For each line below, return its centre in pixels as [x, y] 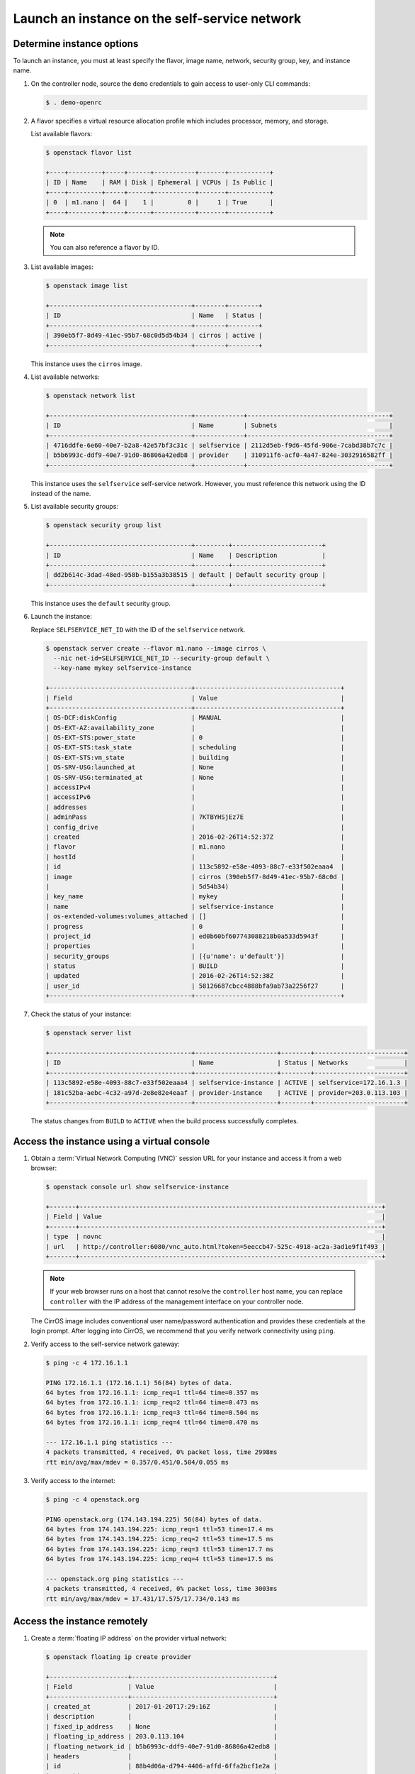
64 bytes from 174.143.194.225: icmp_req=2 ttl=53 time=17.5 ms [160, 1539]
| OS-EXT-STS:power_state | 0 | [195, 738]
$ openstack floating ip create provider [119, 1657]
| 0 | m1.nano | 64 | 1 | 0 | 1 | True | [160, 203]
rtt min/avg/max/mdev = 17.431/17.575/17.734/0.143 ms [143, 1599]
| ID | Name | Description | [186, 555]
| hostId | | [195, 856]
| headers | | [161, 1757]
